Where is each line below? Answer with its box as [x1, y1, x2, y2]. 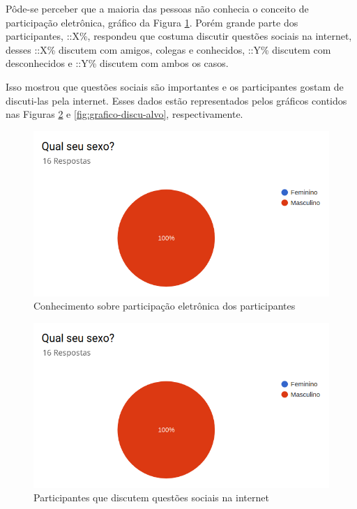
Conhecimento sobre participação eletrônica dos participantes [33, 298, 296, 313]
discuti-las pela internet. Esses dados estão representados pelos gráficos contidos [6, 93, 347, 107]
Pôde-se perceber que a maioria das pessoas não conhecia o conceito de [6, 1, 309, 15]
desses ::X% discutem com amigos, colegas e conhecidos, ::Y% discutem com [6, 42, 331, 56]
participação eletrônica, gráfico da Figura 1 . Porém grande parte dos [6, 15, 298, 29]
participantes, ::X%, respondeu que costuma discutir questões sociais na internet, [6, 29, 352, 43]
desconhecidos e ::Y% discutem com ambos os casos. [6, 56, 229, 70]
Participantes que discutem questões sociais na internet [33, 490, 269, 505]
